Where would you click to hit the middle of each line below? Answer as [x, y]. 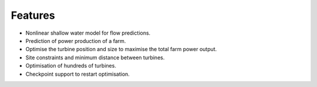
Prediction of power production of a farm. [76, 41]
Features [33, 15]
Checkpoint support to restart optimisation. [78, 74]
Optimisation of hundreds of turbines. [71, 66]
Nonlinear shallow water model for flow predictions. [88, 33]
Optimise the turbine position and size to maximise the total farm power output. [121, 49]
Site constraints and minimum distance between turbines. [95, 57]
